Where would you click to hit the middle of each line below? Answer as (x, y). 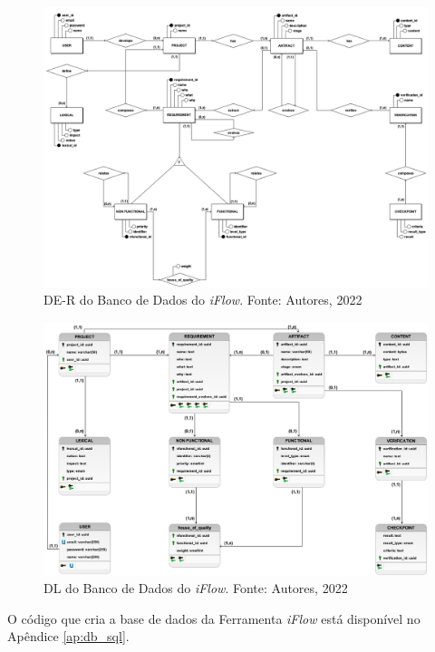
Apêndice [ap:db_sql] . (68, 636)
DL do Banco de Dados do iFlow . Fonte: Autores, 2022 (196, 588)
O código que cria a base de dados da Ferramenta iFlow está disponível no (214, 618)
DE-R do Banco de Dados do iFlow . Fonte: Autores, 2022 (203, 300)
